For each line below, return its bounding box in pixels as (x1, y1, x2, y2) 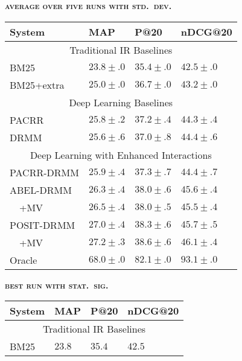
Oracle (10, 252, 37, 267)
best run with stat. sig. (5, 278, 109, 291)
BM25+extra (10, 77, 65, 92)
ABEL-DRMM (10, 182, 72, 197)
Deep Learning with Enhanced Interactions (30, 147, 212, 162)
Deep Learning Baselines (69, 95, 173, 109)
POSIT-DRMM (10, 217, 75, 232)
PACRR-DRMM (10, 165, 79, 179)
